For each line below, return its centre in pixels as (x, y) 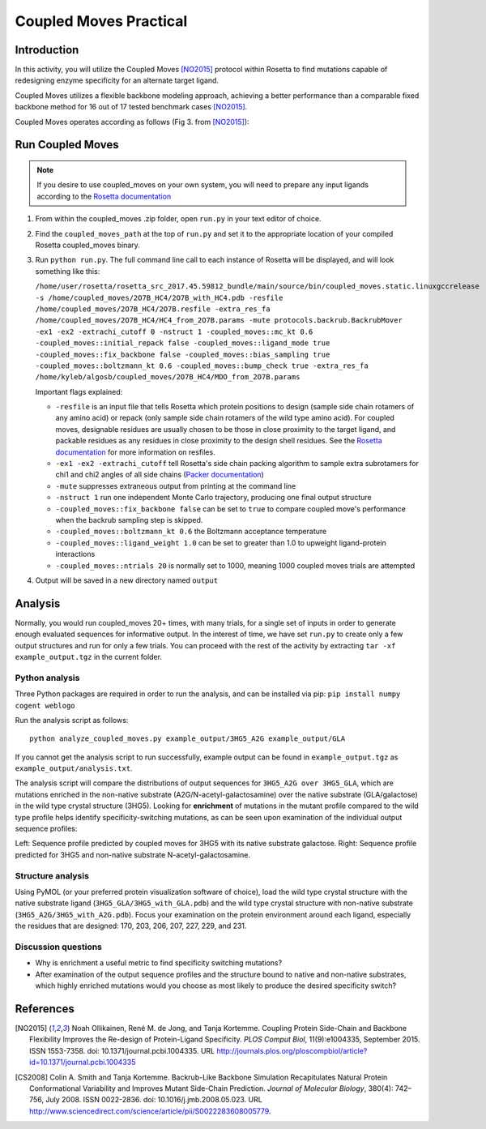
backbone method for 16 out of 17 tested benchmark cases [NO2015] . (131, 107)
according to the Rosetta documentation (104, 196)
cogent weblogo (45, 706)
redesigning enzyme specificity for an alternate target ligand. (117, 80)
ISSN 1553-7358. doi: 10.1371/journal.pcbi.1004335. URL (122, 1050)
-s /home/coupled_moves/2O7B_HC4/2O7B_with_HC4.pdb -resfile (159, 297)
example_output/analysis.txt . (74, 768)
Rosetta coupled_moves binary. (88, 245)
